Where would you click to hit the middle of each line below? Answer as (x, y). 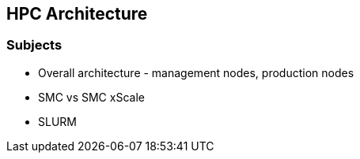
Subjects (34, 45)
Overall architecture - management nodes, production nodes (196, 72)
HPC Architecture (77, 14)
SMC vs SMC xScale (91, 97)
